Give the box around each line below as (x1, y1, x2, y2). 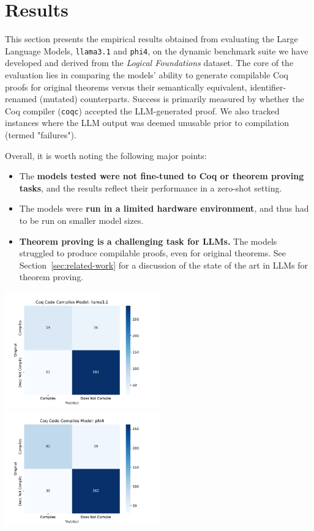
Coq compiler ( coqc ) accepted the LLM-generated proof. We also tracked (5, 104, 280, 117)
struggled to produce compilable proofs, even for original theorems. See (19, 247, 286, 259)
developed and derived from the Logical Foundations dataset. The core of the (5, 56, 294, 69)
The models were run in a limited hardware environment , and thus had (19, 202, 309, 215)
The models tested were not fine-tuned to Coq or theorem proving (19, 169, 304, 182)
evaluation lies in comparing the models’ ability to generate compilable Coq (5, 68, 289, 81)
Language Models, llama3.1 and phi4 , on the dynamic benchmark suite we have (5, 44, 308, 57)
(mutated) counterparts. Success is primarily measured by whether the (39, 92, 304, 105)
